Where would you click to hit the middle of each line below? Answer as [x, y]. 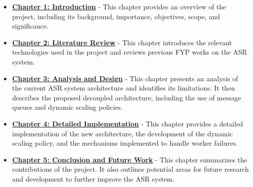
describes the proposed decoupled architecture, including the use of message [126, 97]
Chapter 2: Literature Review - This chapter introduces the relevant [122, 42]
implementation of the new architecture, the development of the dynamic [123, 133]
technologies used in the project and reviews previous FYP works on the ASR [130, 52]
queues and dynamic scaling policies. [67, 107]
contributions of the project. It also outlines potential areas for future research [130, 169]
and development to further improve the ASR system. [93, 178]
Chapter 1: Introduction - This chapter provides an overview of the [119, 6]
